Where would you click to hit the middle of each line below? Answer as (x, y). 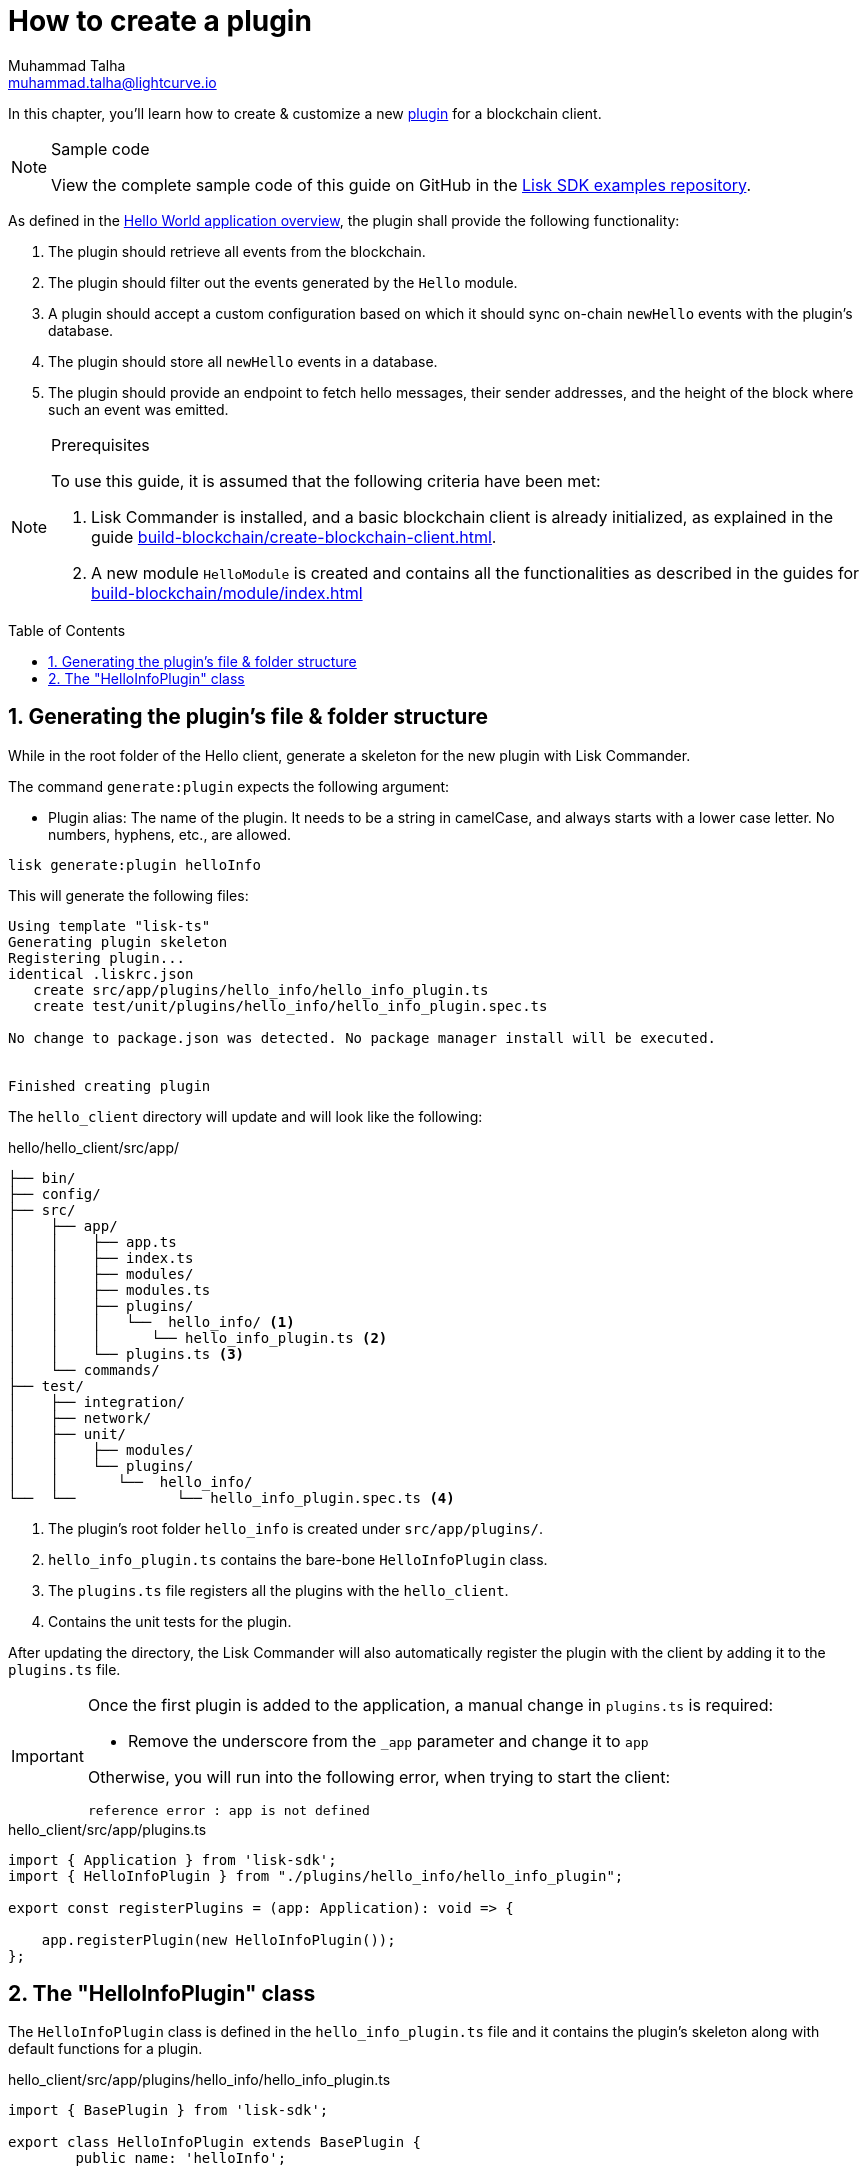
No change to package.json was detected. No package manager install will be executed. (362, 1037)
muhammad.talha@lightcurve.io (112, 82)
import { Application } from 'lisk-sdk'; (172, 1859)
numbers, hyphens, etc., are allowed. (170, 834)
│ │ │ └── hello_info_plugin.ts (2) (198, 1337)
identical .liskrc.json (101, 973)
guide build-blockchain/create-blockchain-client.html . (294, 536)
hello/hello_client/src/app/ (94, 1147)
